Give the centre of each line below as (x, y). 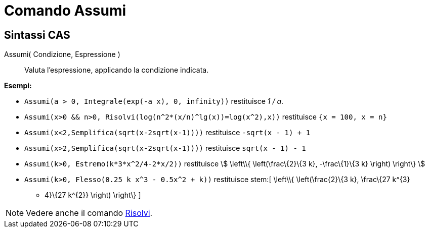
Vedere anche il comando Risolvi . (89, 213)
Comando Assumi (65, 11)
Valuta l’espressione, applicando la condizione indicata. (117, 70)
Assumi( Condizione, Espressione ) (62, 54)
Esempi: (18, 86)
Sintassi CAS (37, 35)
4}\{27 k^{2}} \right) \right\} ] (93, 195)
